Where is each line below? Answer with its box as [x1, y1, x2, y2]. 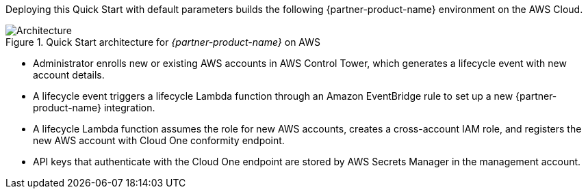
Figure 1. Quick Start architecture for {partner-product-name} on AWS [5, 36, 320, 48]
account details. [33, 69, 105, 81]
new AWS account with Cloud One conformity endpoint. [33, 135, 285, 146]
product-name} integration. [33, 102, 155, 113]
